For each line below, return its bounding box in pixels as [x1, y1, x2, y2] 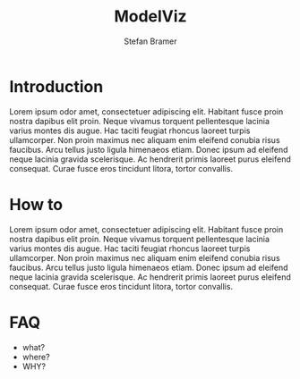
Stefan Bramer [124, 36, 177, 46]
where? [21, 351, 51, 362]
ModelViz [114, 6, 187, 27]
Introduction [9, 76, 104, 97]
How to [9, 194, 64, 215]
